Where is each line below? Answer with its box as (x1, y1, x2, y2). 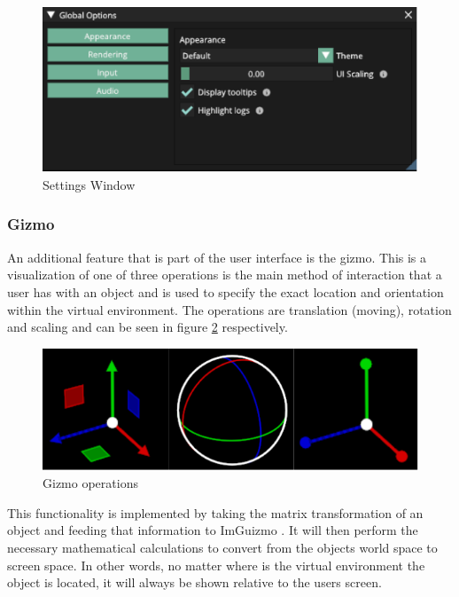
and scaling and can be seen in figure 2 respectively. (7, 318, 288, 336)
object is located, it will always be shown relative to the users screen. (7, 573, 382, 592)
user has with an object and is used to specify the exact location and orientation (7, 282, 444, 301)
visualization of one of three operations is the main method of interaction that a (7, 265, 442, 284)
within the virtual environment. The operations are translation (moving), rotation (7, 300, 452, 318)
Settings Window (43, 175, 136, 193)
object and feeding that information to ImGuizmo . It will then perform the (7, 521, 418, 539)
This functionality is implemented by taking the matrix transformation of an (7, 503, 424, 522)
